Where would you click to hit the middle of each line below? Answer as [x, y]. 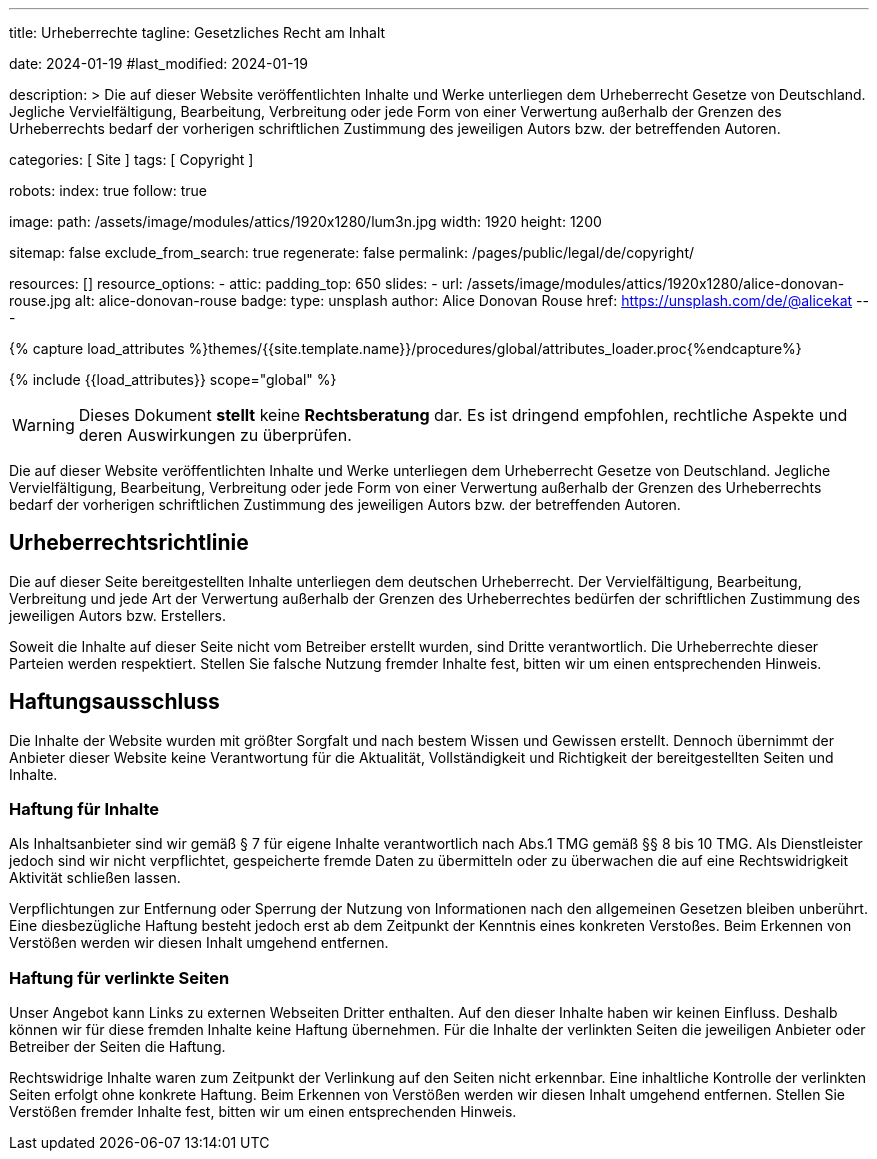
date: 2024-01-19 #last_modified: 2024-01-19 [158, 63]
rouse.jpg [40, 300]
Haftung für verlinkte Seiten [119, 977]
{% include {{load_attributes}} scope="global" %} [173, 379]
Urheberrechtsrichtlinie [129, 543]
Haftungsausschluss [114, 702]
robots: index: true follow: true [108, 190]
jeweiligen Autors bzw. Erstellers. [117, 615]
